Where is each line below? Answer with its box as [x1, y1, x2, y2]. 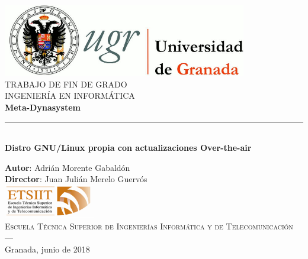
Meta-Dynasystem [5, 101, 81, 113]
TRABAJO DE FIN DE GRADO [5, 77, 127, 90]
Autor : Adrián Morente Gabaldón [5, 161, 130, 173]
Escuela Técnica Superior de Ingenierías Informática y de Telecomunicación [5, 219, 293, 232]
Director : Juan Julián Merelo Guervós [5, 173, 147, 185]
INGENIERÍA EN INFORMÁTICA [5, 89, 135, 102]
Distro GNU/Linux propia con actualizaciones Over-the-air [5, 141, 252, 154]
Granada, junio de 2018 [5, 242, 90, 255]
